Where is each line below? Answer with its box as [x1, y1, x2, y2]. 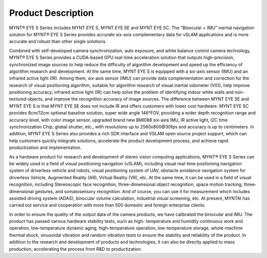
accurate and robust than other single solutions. [9, 39, 107, 45]
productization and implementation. [9, 145, 82, 151]
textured [9, 96, 27, 102]
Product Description [9, 7, 94, 18]
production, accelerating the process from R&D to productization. [9, 246, 142, 252]
